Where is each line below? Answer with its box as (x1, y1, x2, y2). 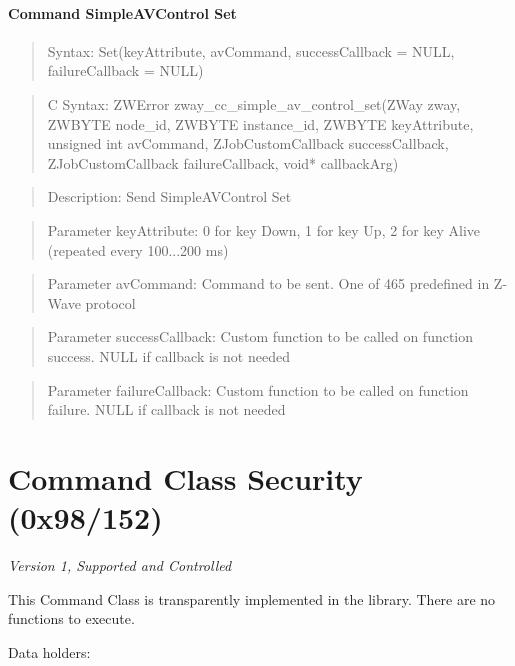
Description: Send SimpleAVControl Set (47, 186, 292, 207)
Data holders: (8, 641, 91, 662)
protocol (85, 292, 136, 313)
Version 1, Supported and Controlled (8, 555, 232, 576)
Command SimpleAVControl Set (8, 2, 237, 23)
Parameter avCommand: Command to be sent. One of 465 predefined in (47, 273, 490, 294)
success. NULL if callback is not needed (47, 345, 290, 366)
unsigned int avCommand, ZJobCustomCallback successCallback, (47, 133, 449, 154)
